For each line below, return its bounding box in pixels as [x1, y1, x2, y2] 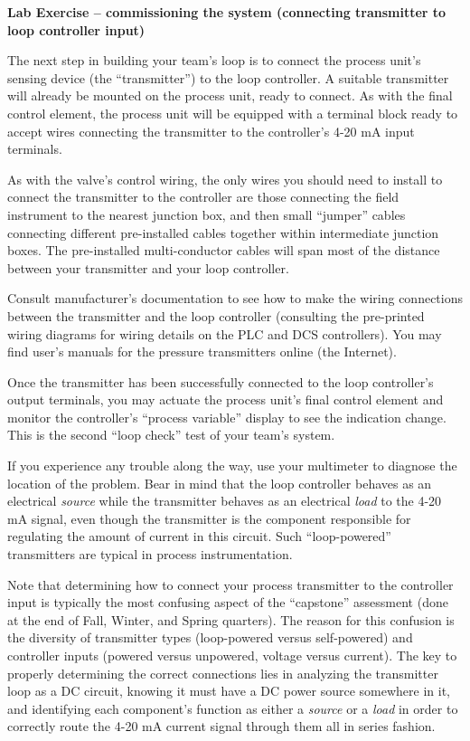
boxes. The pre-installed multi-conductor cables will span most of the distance [7, 241, 440, 260]
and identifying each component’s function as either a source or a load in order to [7, 698, 458, 717]
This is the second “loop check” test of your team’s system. [7, 425, 335, 444]
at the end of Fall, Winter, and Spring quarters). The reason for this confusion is [7, 610, 455, 629]
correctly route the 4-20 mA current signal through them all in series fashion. [7, 717, 436, 736]
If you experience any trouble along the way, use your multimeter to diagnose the [7, 456, 457, 475]
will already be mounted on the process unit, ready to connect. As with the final [7, 86, 453, 105]
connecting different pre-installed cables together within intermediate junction [7, 223, 439, 242]
